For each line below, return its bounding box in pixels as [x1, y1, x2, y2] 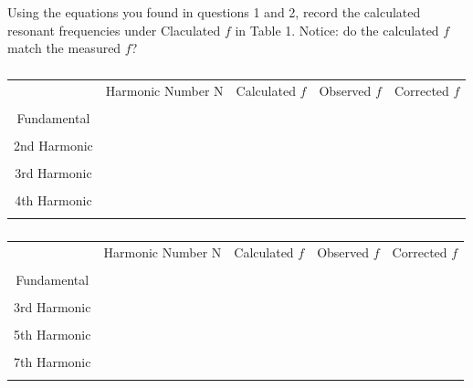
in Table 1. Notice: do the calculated [235, 20, 439, 39]
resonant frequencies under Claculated [7, 20, 221, 39]
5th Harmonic [14, 325, 91, 344]
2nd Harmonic [14, 136, 93, 155]
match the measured [7, 38, 121, 58]
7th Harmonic [14, 352, 91, 372]
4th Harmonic [15, 191, 92, 210]
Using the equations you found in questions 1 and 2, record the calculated [7, 3, 421, 21]
